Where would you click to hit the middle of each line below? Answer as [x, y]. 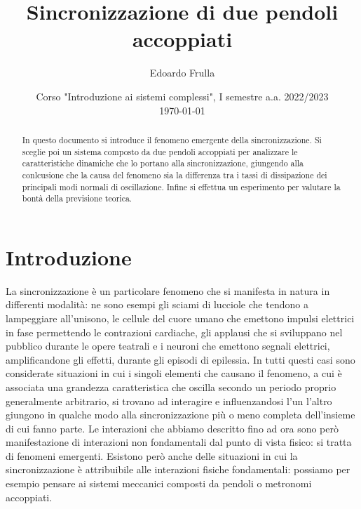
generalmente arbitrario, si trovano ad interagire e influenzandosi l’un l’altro [169, 401]
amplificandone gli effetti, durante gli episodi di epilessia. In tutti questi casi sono [180, 359]
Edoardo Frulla [182, 73]
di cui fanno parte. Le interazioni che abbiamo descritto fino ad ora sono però [172, 428]
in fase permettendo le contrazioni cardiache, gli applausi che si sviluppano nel [174, 332]
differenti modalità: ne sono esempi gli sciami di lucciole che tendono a [157, 304]
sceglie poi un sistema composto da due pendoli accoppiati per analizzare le [160, 151]
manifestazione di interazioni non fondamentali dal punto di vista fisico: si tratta [179, 442]
